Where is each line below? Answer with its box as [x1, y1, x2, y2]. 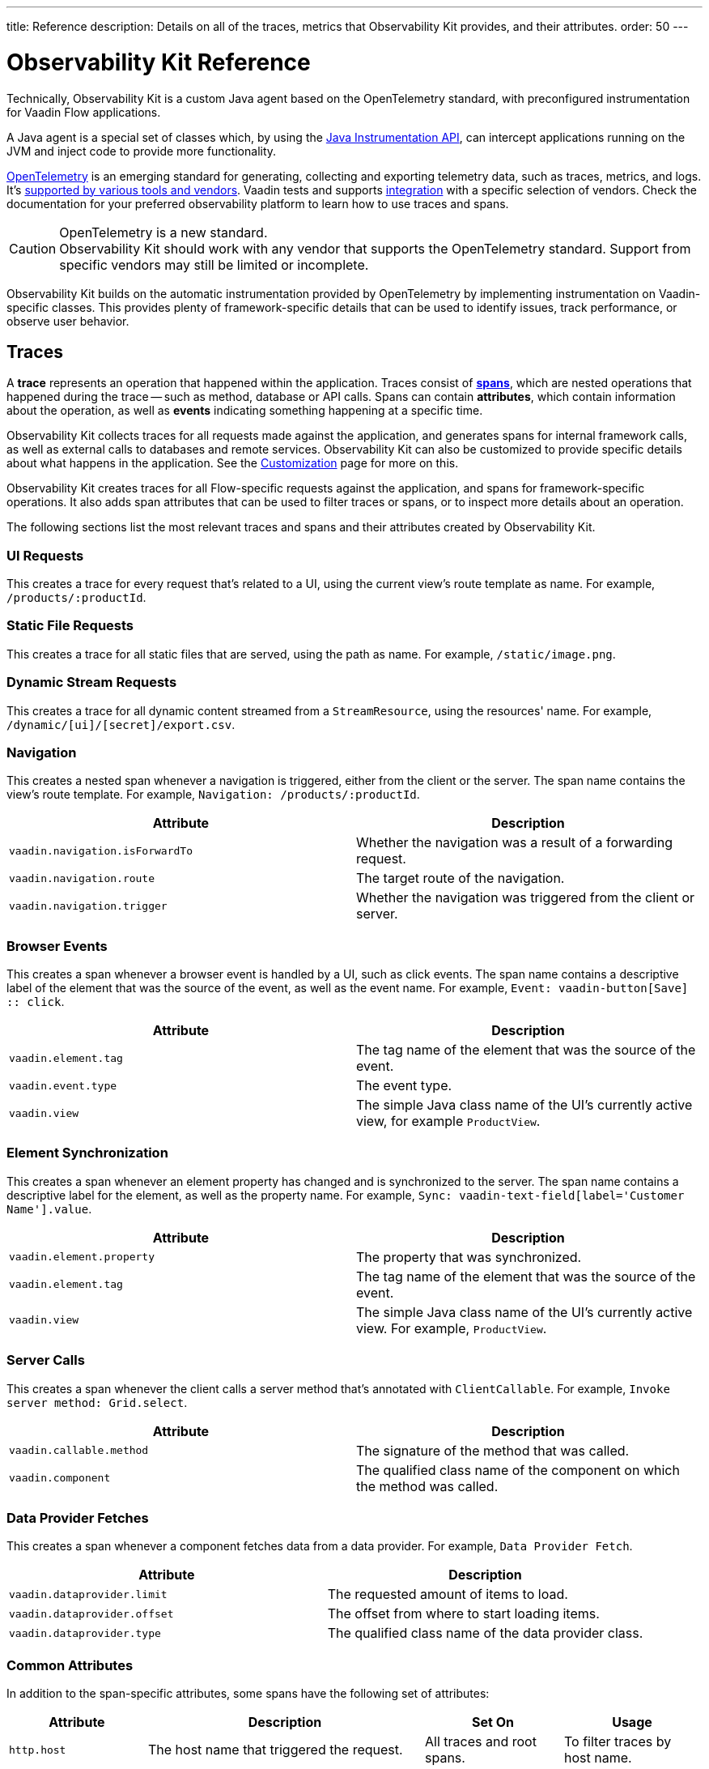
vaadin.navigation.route [9, 872, 155, 884]
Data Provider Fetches [6, 1509, 149, 1526]
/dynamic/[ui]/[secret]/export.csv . [6, 717, 236, 731]
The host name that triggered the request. [148, 1741, 403, 1758]
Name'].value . [6, 1201, 92, 1216]
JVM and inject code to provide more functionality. [6, 143, 277, 158]
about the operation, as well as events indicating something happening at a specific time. [6, 403, 483, 418]
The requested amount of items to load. [327, 1586, 568, 1603]
